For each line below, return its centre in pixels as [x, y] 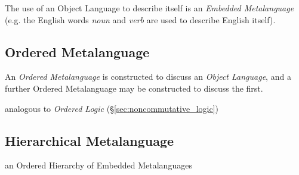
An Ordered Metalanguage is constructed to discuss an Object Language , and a [148, 76]
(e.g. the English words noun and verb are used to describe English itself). [140, 19]
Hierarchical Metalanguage [90, 140]
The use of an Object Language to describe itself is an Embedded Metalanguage [149, 8]
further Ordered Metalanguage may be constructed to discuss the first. [134, 88]
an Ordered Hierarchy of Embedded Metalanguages [98, 165]
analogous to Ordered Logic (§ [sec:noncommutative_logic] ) [112, 108]
